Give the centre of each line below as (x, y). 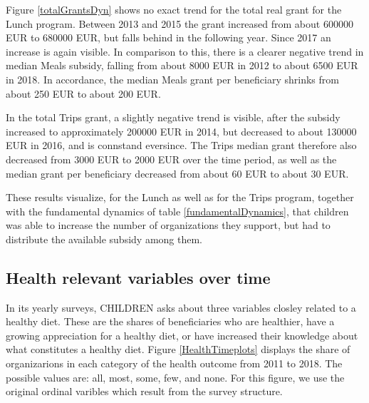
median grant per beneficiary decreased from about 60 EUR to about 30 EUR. (177, 173)
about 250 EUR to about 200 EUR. (83, 93)
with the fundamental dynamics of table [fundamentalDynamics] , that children (177, 211)
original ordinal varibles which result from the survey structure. (144, 391)
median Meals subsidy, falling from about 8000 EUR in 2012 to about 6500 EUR (182, 65)
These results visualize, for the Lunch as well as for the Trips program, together (180, 197)
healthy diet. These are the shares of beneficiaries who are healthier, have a (170, 321)
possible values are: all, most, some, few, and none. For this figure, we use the (175, 377)
